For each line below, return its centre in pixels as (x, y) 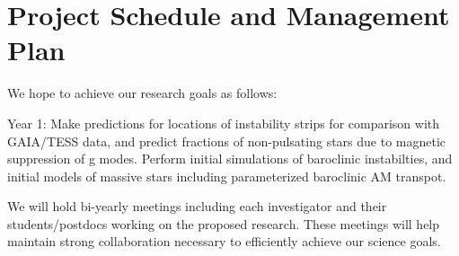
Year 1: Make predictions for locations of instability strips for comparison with (224, 123)
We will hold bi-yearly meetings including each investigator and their (197, 206)
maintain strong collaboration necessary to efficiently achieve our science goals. (224, 241)
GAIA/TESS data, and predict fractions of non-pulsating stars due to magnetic (227, 141)
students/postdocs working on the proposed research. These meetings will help (224, 223)
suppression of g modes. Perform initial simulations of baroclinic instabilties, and (230, 159)
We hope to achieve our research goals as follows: (142, 93)
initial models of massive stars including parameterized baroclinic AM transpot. (227, 176)
